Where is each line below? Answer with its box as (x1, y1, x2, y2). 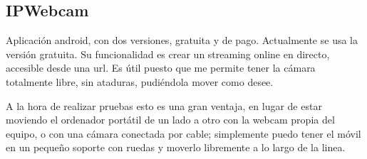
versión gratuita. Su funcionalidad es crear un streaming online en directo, (6, 46, 330, 61)
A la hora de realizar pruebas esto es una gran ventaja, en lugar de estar (6, 98, 322, 113)
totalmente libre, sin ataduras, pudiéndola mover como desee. (6, 74, 274, 89)
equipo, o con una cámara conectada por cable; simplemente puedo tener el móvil (6, 126, 361, 141)
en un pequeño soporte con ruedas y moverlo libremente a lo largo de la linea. (6, 140, 346, 155)
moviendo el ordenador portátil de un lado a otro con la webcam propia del (6, 112, 335, 127)
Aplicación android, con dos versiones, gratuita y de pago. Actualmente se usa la (6, 33, 358, 48)
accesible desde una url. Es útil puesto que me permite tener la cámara (6, 60, 316, 75)
